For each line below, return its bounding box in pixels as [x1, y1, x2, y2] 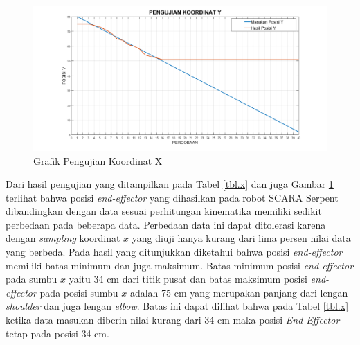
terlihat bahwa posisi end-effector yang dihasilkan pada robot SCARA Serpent [6, 190, 339, 204]
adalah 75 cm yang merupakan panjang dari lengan [129, 285, 348, 299]
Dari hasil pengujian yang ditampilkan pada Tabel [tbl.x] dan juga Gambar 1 [6, 177, 334, 191]
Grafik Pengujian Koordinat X [33, 153, 163, 168]
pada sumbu [6, 272, 57, 286]
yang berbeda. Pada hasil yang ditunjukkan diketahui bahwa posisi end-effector [6, 245, 343, 259]
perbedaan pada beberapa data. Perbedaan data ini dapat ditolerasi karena [6, 217, 326, 231]
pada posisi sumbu [39, 285, 118, 299]
